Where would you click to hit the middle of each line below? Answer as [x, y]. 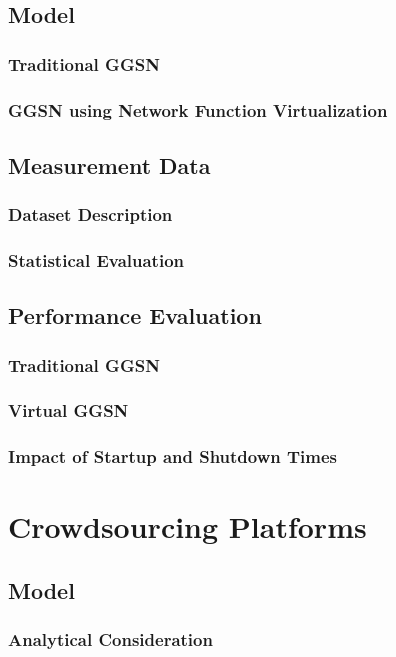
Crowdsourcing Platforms [187, 526]
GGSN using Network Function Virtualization [198, 109]
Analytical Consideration [110, 639]
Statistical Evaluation [96, 260]
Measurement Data [109, 164]
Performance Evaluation [135, 315]
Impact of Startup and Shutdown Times [173, 456]
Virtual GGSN [68, 410]
